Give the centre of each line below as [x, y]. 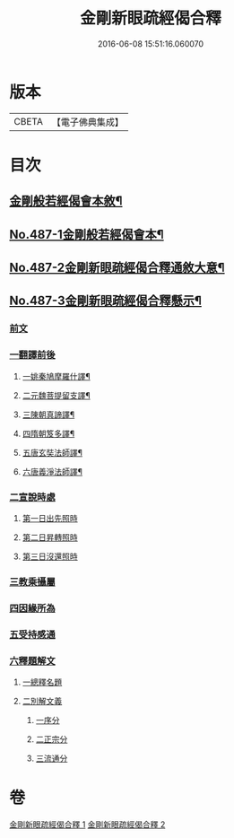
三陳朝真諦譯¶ [48, 415]
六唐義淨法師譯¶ [52, 471]
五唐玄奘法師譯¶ [52, 452]
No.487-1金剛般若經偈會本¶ [87, 234]
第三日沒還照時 [50, 556]
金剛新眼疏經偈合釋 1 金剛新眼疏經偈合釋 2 [87, 824]
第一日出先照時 [50, 518]
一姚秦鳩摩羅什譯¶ [56, 376]
